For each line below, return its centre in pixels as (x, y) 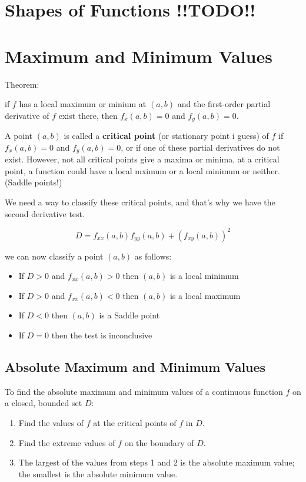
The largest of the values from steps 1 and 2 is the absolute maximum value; (157, 462)
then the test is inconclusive (102, 335)
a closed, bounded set (44, 403)
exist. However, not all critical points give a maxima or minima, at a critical (142, 159)
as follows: (153, 256)
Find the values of (51, 423)
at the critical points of (135, 423)
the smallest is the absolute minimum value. (98, 473)
